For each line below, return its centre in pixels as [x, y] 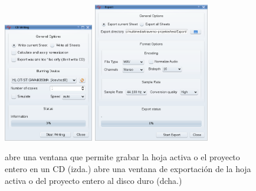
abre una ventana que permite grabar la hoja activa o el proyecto [122, 157]
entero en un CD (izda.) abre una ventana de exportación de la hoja [128, 168]
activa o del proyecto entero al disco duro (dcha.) [93, 180]
